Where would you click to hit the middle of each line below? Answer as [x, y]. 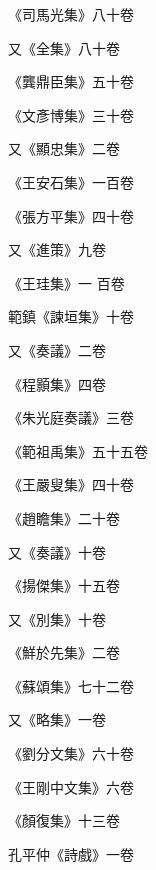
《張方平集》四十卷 [71, 215]
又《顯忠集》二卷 [64, 148]
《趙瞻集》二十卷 [64, 517]
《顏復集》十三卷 [64, 820]
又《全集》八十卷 [64, 47]
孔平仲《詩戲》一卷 [71, 853]
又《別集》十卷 [57, 618]
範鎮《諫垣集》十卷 [71, 316]
